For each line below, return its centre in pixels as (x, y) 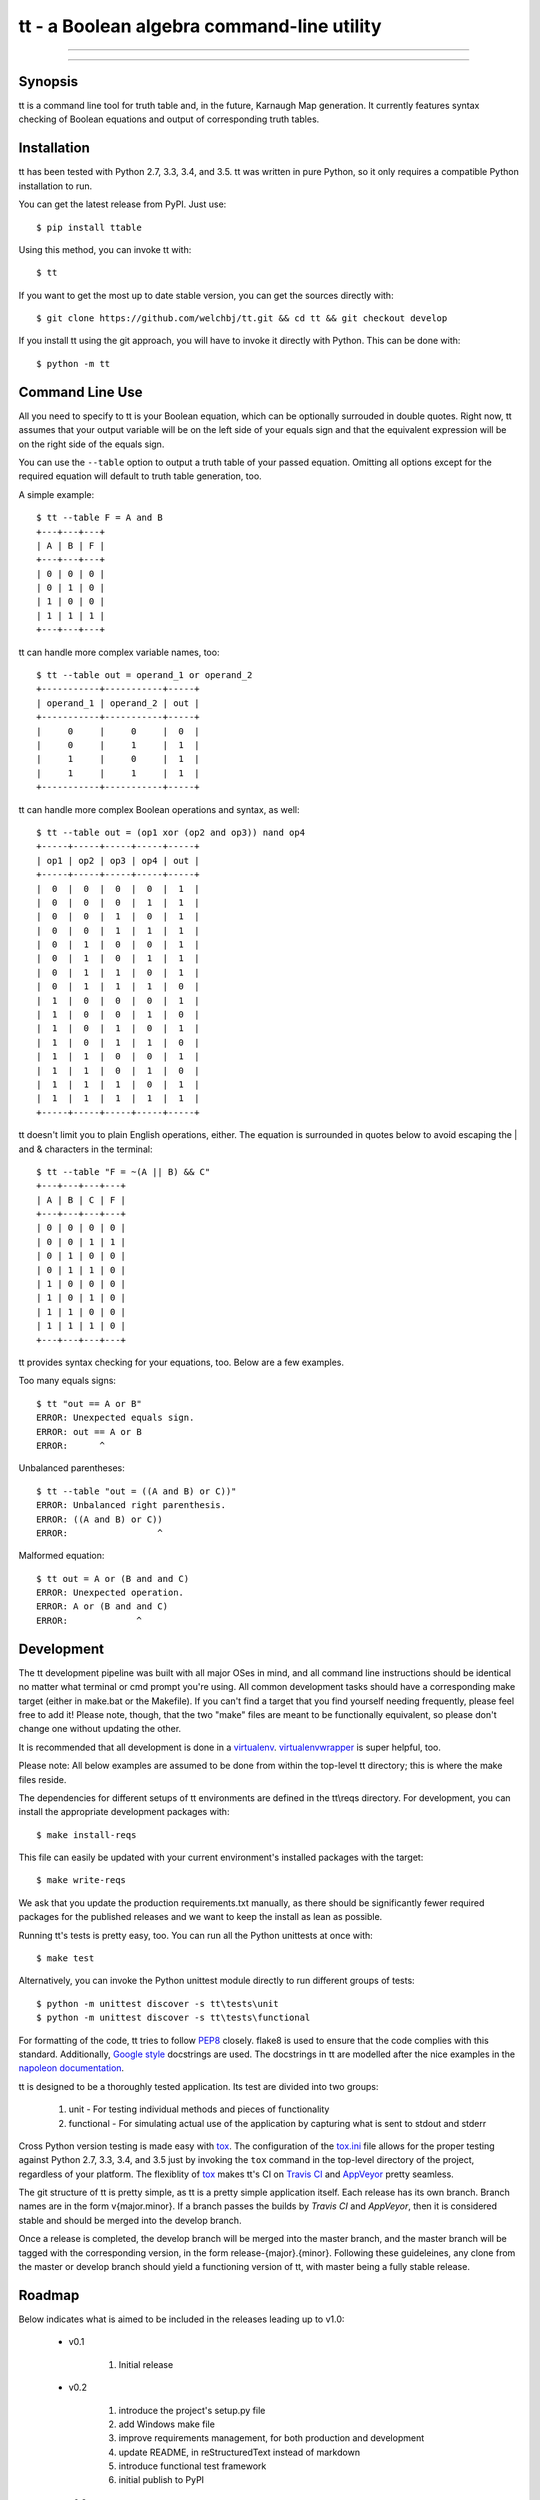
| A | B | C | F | (81, 1199)
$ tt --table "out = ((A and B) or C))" (136, 1491)
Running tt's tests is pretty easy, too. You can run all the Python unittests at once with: (196, 1935)
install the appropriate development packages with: (124, 1812)
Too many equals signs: (67, 1381)
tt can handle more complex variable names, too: (119, 652)
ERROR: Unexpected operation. (110, 1593)
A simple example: (56, 494)
